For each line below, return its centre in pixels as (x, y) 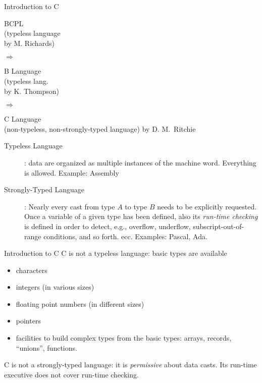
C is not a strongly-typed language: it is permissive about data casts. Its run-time (130, 365)
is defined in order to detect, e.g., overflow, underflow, (108, 226)
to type (136, 206)
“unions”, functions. (46, 347)
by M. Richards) (29, 43)
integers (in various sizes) (55, 287)
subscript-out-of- (219, 226)
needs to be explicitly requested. (207, 206)
